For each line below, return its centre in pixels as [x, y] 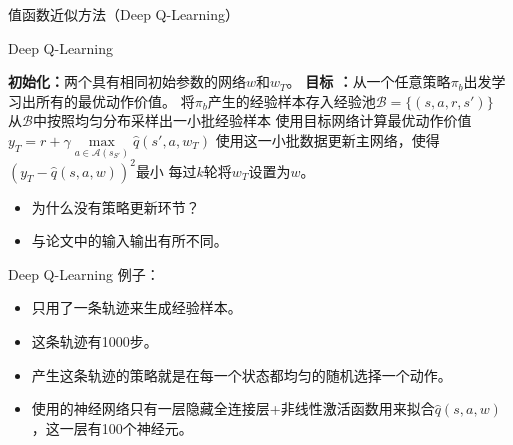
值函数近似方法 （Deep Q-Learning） [124, 14]
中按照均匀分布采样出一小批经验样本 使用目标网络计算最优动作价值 [252, 120]
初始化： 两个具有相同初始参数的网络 [127, 81]
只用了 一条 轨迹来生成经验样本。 [136, 307]
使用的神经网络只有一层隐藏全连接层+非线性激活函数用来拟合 [233, 408]
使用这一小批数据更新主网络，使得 [327, 139]
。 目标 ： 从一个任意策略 [368, 81]
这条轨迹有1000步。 [94, 341]
